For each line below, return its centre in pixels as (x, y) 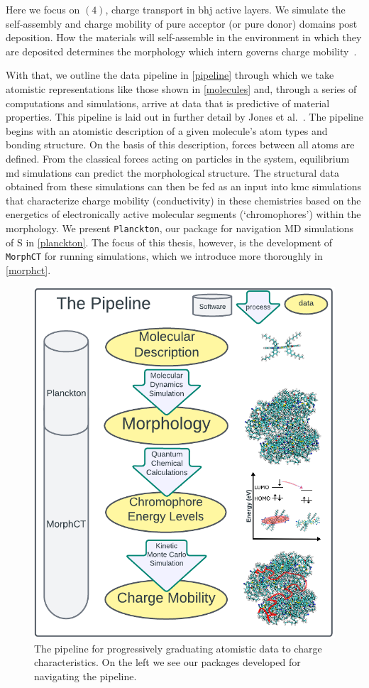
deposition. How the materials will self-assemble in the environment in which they (184, 37)
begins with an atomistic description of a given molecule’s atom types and (167, 130)
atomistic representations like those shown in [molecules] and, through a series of (181, 88)
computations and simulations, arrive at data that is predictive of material (168, 103)
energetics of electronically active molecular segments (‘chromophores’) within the (183, 214)
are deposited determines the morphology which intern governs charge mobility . (181, 51)
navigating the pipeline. (86, 676)
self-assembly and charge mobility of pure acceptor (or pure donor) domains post (182, 23)
